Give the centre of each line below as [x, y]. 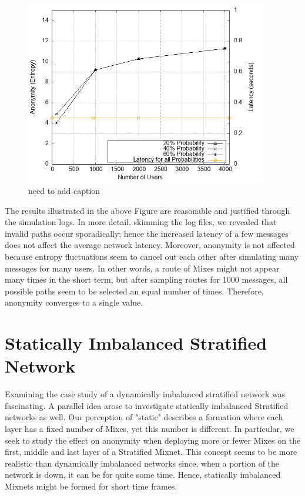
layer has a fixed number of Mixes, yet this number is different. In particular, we [150, 428]
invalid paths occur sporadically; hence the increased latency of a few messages [147, 233]
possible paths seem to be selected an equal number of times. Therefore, [134, 291]
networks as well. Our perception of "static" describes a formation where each [144, 417]
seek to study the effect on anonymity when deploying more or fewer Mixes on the [153, 440]
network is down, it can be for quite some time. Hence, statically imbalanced [143, 475]
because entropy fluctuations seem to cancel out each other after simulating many [152, 256]
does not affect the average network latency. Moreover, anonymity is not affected [150, 245]
